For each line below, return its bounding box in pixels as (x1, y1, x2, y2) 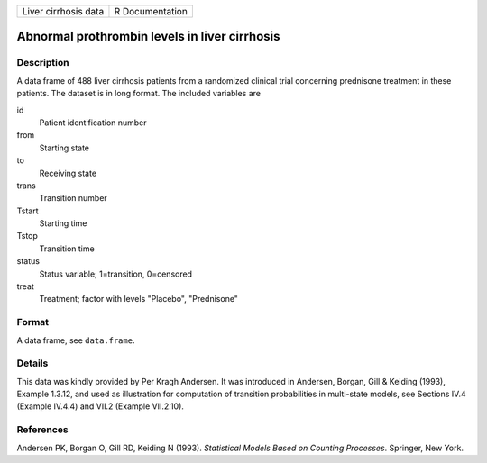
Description (16, 57, 69, 69)
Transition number (39, 193, 107, 204)
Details (16, 357, 49, 369)
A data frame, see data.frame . (16, 334, 135, 346)
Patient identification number (39, 117, 148, 128)
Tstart (16, 205, 39, 216)
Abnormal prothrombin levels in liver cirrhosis (16, 29, 280, 44)
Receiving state (39, 168, 97, 178)
